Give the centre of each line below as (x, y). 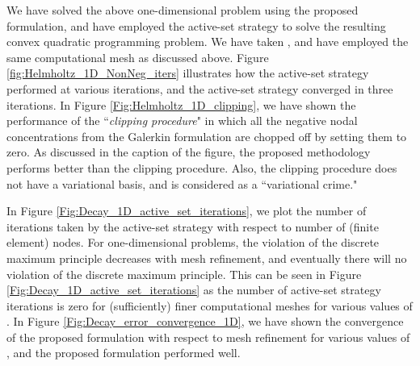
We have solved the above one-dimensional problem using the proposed (183, 10)
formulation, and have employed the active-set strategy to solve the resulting (196, 25)
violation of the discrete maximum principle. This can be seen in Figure (184, 274)
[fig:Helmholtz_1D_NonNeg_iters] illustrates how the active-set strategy (188, 73)
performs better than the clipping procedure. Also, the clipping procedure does (202, 167)
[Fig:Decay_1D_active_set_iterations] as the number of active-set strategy (194, 290)
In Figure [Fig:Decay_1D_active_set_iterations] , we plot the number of (187, 211)
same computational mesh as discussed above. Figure (138, 57)
